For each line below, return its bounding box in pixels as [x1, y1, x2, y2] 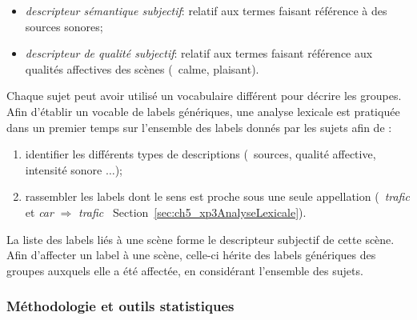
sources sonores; [25, 18, 103, 34]
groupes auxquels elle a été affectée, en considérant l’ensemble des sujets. [6, 262, 363, 278]
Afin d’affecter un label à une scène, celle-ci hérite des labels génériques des [6, 246, 376, 263]
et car [25, 203, 54, 220]
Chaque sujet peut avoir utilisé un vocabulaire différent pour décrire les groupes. [6, 87, 402, 104]
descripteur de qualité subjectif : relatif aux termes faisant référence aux [25, 45, 373, 62]
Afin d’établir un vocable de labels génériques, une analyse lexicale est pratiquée [6, 102, 400, 119]
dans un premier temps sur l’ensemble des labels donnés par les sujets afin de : [6, 118, 392, 135]
